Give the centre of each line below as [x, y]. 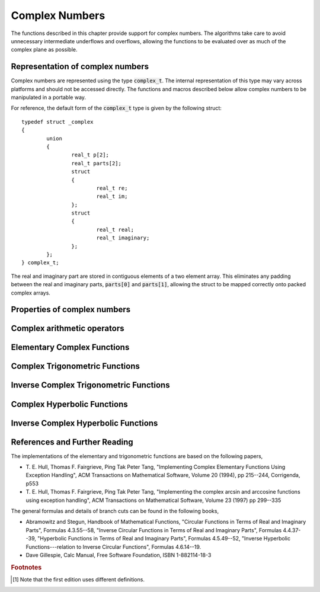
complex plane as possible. [44, 50]
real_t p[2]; [90, 155]
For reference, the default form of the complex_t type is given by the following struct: [116, 108]
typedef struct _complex [57, 122]
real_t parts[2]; [96, 163]
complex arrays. [31, 293]
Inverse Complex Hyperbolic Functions [84, 423]
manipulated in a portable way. [48, 97]
